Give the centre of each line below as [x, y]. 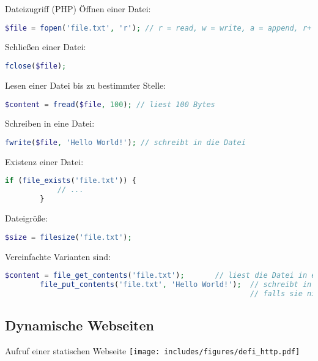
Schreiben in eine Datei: [50, 123]
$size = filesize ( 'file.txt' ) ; [68, 237]
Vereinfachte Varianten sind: [58, 256]
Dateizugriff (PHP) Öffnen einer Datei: [78, 9]
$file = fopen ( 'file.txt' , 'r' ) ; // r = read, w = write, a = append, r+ [158, 28]
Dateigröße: [26, 218]
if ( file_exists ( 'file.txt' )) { [71, 181]
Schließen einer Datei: [46, 47]
